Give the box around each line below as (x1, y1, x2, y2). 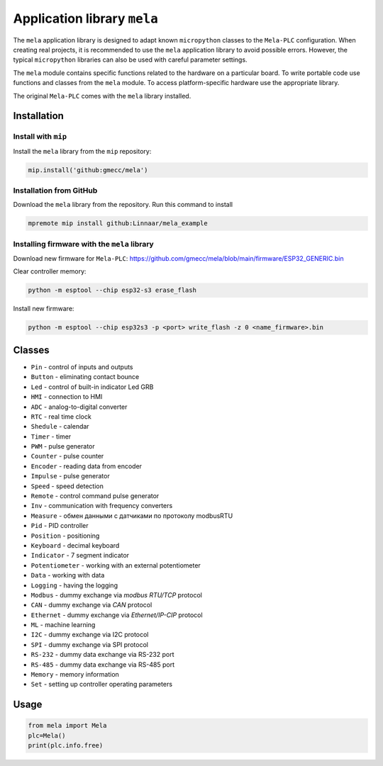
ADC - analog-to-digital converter (30, 402, 128, 411)
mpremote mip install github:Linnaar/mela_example (28, 220, 209, 227)
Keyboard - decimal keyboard (30, 541, 120, 549)
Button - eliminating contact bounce (30, 373, 140, 381)
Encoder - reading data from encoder (30, 461, 142, 471)
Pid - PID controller (30, 522, 89, 530)
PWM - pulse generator (30, 442, 95, 451)
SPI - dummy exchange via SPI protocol (30, 640, 149, 648)
